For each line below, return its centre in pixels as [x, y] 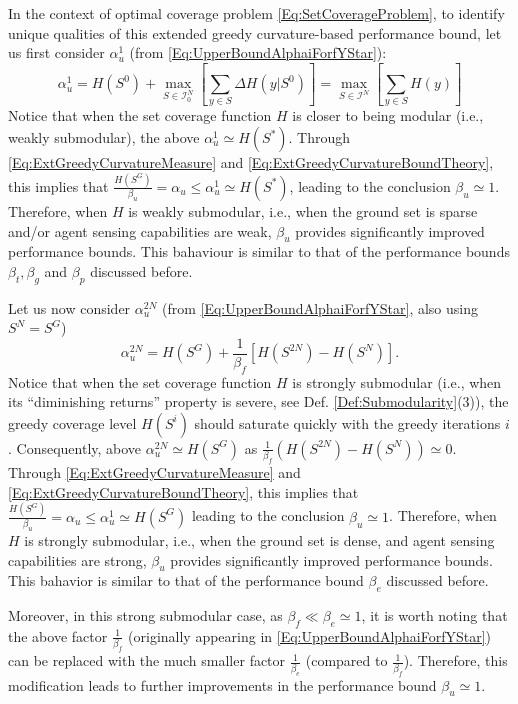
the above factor [58, 635]
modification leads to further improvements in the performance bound [222, 684]
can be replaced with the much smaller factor [147, 660]
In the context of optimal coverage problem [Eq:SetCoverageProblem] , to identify [256, 13]
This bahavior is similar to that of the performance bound [186, 580]
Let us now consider [69, 307]
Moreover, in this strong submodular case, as [145, 615]
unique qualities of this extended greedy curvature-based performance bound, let [255, 32]
